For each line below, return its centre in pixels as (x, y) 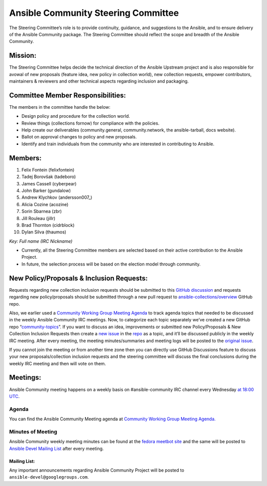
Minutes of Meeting (33, 432)
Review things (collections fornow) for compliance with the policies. (90, 123)
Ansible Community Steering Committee (94, 13)
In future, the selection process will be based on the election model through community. (111, 264)
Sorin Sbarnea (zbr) (42, 211)
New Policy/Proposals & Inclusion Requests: (78, 278)
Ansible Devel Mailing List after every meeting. (56, 448)
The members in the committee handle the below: (60, 107)
